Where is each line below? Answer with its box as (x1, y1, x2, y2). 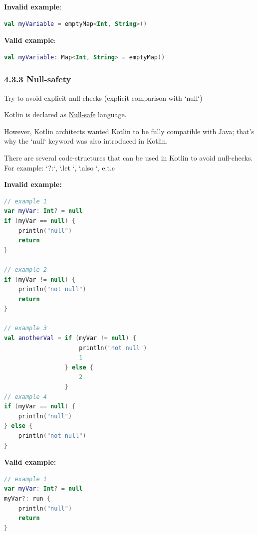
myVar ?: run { (4, 495, 51, 502)
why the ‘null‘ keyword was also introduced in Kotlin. (4, 136, 168, 146)
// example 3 (4, 325, 47, 332)
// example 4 (4, 393, 47, 400)
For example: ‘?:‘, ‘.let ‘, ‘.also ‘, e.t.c (4, 162, 115, 173)
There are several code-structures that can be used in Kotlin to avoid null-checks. (4, 152, 253, 163)
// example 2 (4, 266, 47, 273)
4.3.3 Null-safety (4, 73, 71, 85)
